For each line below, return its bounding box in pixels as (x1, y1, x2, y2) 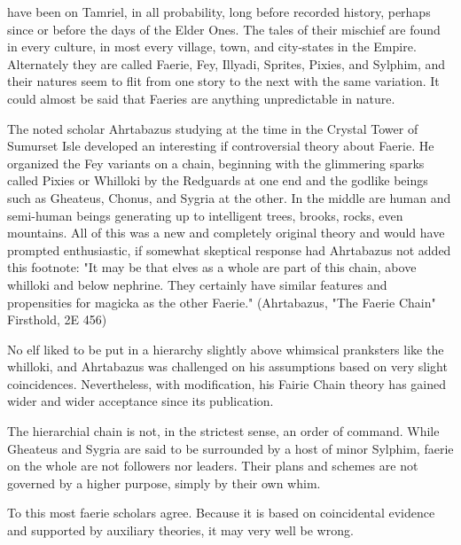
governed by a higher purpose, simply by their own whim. (7, 473, 321, 492)
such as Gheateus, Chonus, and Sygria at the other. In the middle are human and (7, 188, 451, 206)
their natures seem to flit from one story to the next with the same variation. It (7, 72, 440, 90)
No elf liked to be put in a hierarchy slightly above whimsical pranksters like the (7, 339, 444, 358)
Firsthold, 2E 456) (7, 310, 107, 329)
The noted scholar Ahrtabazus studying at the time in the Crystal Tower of (7, 119, 418, 137)
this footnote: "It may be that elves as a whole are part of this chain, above (7, 258, 417, 276)
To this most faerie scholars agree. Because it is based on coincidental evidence (7, 503, 435, 522)
